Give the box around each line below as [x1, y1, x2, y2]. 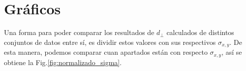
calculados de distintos [166, 27, 234, 37]
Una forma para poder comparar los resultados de [4, 27, 154, 37]
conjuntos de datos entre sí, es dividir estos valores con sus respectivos [4, 36, 216, 47]
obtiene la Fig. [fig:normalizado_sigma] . [4, 57, 122, 67]
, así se [221, 47, 242, 57]
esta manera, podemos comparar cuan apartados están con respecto [4, 47, 208, 57]
